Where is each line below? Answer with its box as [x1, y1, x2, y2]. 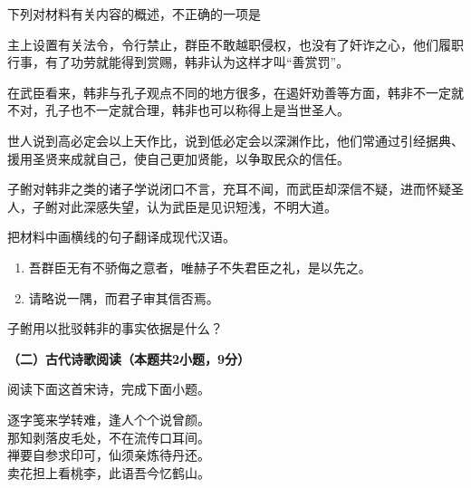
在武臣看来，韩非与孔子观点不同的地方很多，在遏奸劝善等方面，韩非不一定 [7, 82, 451, 101]
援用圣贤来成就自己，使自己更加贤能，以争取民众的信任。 [7, 148, 350, 167]
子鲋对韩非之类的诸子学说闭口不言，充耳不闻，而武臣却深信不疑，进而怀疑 [7, 179, 451, 198]
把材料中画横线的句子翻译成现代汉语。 [7, 227, 235, 246]
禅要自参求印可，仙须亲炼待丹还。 [7, 445, 210, 464]
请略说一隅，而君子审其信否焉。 [28, 288, 219, 307]
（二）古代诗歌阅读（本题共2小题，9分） [7, 349, 251, 368]
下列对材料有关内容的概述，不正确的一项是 [7, 5, 261, 23]
